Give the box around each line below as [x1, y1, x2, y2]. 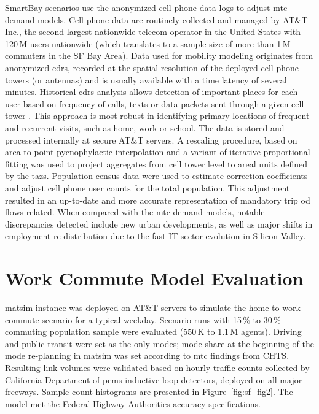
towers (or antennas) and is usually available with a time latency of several [5, 73, 287, 86]
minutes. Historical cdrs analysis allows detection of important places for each [5, 85, 298, 98]
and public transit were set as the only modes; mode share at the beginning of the [5, 337, 314, 350]
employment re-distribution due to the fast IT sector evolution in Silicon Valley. [5, 229, 306, 242]
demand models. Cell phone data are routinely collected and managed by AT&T [5, 13, 308, 26]
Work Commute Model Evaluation [5, 266, 304, 291]
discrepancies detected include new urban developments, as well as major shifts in [5, 217, 313, 230]
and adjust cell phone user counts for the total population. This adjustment [5, 181, 290, 194]
